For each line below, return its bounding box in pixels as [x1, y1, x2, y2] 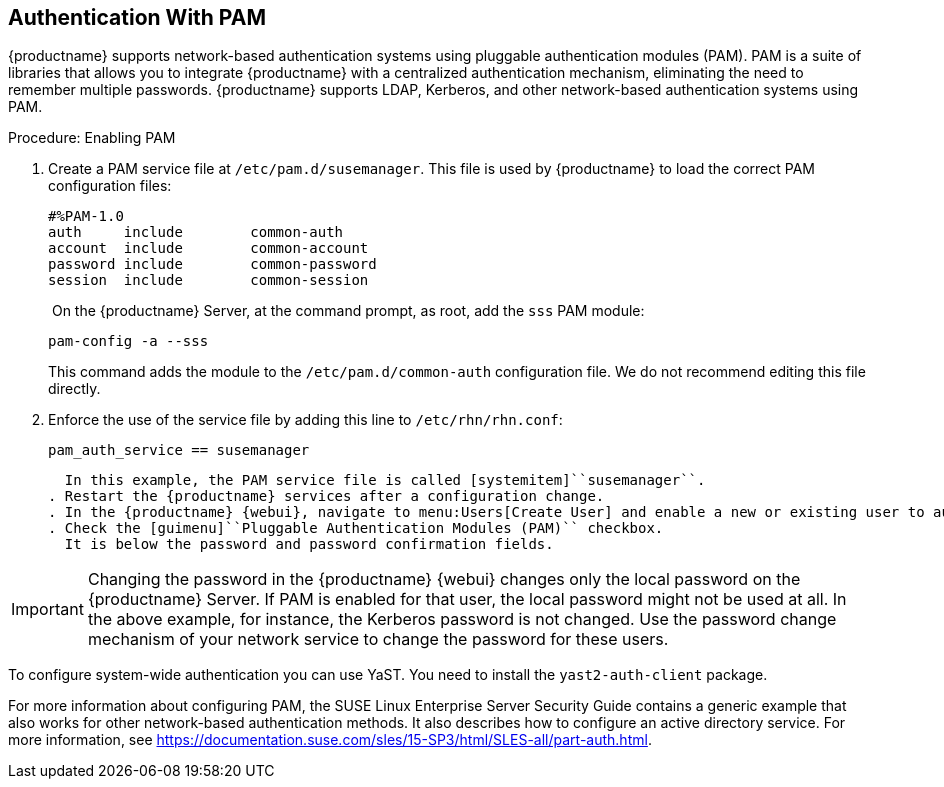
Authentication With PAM [8, 5, 266, 30]
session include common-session [48, 272, 369, 289]
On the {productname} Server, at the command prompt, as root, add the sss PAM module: [51, 302, 645, 320]
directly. [48, 380, 101, 398]
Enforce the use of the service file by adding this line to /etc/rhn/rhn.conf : [48, 411, 563, 429]
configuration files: [48, 177, 172, 195]
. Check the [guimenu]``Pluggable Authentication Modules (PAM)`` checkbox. [48, 520, 664, 537]
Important [11, 599, 84, 620]
